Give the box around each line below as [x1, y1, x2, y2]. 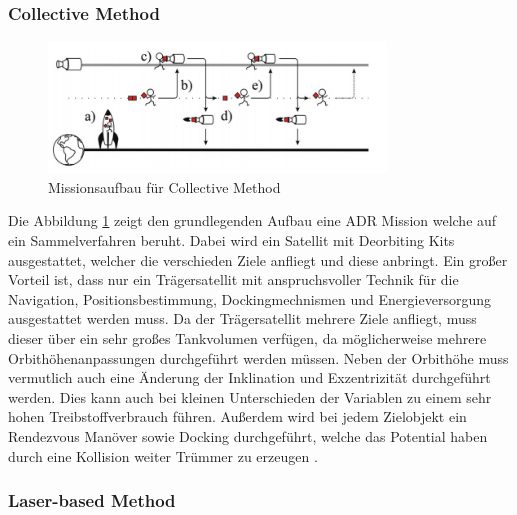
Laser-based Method [8, 488, 176, 513]
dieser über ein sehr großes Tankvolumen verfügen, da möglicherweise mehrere [8, 328, 487, 349]
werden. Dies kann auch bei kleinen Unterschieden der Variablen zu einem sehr [8, 386, 492, 407]
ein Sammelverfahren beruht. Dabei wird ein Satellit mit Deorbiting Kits [8, 230, 455, 251]
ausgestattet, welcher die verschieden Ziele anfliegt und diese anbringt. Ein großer [8, 249, 508, 270]
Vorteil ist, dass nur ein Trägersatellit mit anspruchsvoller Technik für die [8, 269, 459, 290]
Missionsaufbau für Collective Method [48, 176, 281, 197]
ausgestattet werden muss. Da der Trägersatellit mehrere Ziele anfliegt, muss [8, 308, 477, 329]
